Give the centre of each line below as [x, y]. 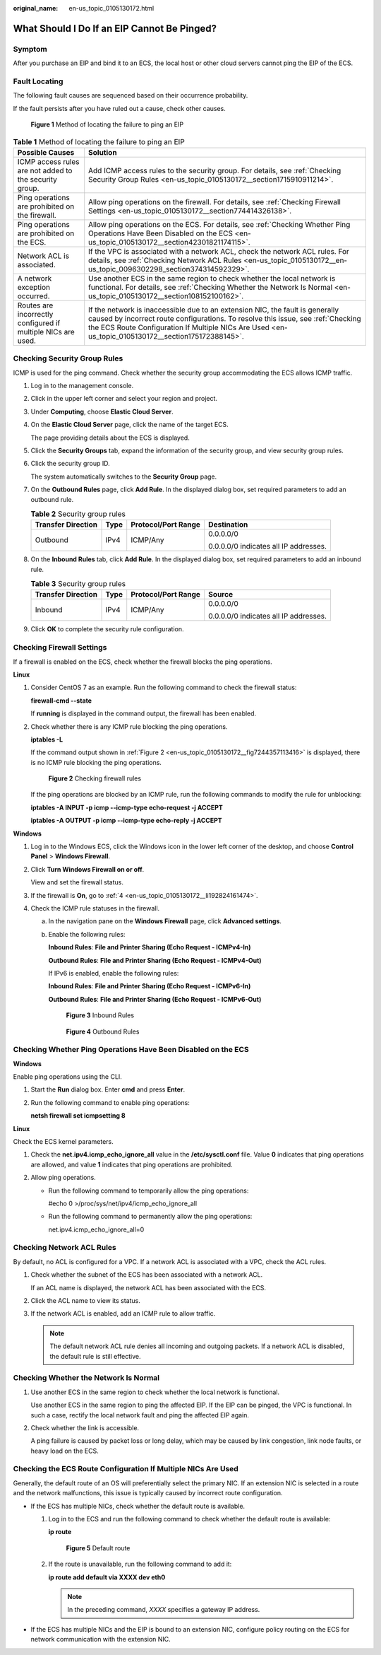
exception [34, 287]
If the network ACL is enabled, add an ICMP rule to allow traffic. [123, 1314]
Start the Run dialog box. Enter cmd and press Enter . [108, 1089]
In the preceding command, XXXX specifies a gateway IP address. [164, 1610]
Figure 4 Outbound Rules [103, 1031]
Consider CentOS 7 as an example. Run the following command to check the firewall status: [164, 688]
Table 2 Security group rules [78, 514]
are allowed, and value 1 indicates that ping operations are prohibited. [132, 1164]
